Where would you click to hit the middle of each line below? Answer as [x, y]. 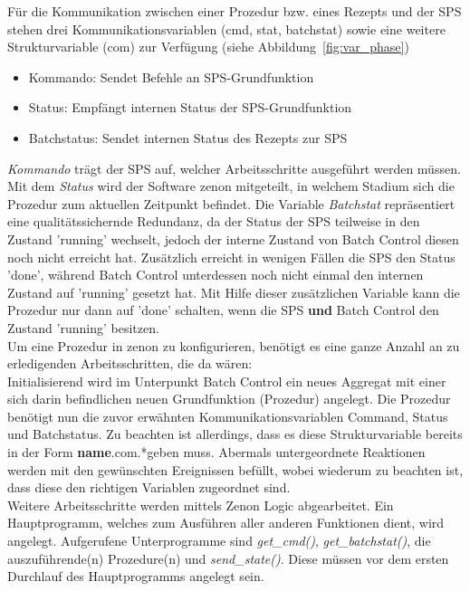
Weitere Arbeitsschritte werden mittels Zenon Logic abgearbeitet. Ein [201, 505]
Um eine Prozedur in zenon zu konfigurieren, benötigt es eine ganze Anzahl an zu [234, 345]
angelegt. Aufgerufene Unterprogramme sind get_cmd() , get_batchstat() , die [219, 541]
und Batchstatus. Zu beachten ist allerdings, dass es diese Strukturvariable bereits [235, 434]
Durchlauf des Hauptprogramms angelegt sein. [136, 576]
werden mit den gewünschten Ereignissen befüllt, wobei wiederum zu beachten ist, [235, 469]
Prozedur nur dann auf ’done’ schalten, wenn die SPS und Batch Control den [223, 310]
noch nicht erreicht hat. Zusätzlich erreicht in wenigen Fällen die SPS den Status [231, 257]
